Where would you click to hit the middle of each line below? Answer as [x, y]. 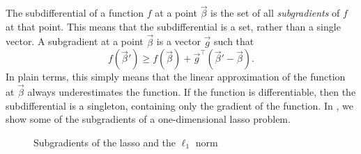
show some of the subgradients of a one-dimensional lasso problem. [148, 119]
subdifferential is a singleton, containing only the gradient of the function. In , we [179, 105]
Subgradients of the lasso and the [105, 142]
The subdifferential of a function [75, 13]
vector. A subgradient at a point [75, 41]
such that [234, 41]
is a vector [178, 41]
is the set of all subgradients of [275, 13]
